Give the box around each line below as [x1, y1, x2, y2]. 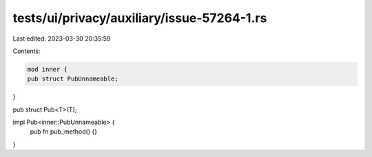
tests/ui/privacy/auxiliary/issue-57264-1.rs [12, 10, 267, 25]
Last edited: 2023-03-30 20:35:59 [12, 34, 111, 43]
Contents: [12, 47, 41, 55]
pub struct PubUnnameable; [27, 75, 118, 83]
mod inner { [27, 65, 68, 73]
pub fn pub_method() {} [30, 127, 98, 136]
